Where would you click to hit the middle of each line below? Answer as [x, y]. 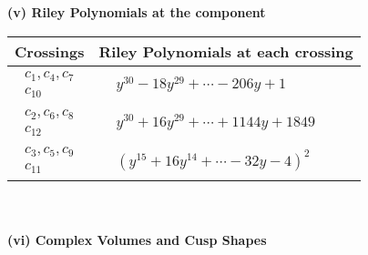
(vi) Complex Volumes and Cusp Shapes [137, 239]
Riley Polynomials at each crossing [226, 51]
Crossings [50, 51]
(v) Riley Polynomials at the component [137, 12]
